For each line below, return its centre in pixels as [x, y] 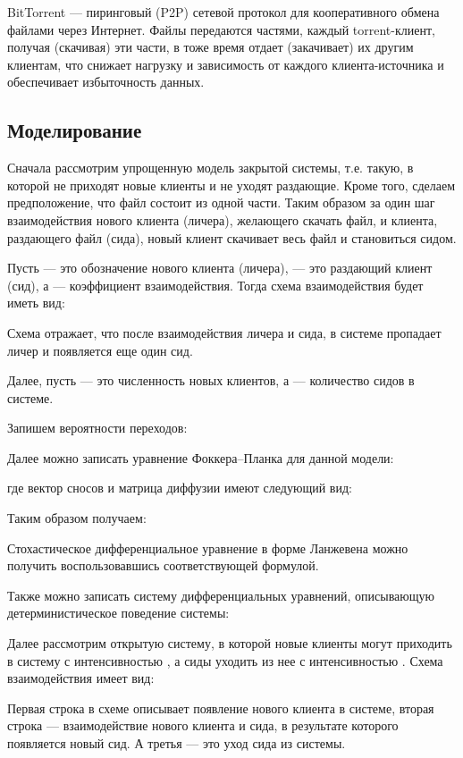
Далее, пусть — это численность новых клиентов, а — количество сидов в [211, 380]
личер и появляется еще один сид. [100, 350]
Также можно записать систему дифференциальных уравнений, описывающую [221, 595]
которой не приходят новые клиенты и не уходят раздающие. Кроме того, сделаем [231, 185]
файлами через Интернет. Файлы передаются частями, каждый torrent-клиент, [221, 29]
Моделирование [75, 130]
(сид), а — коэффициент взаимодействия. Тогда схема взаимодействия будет [215, 285]
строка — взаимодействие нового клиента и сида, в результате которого [203, 725]
